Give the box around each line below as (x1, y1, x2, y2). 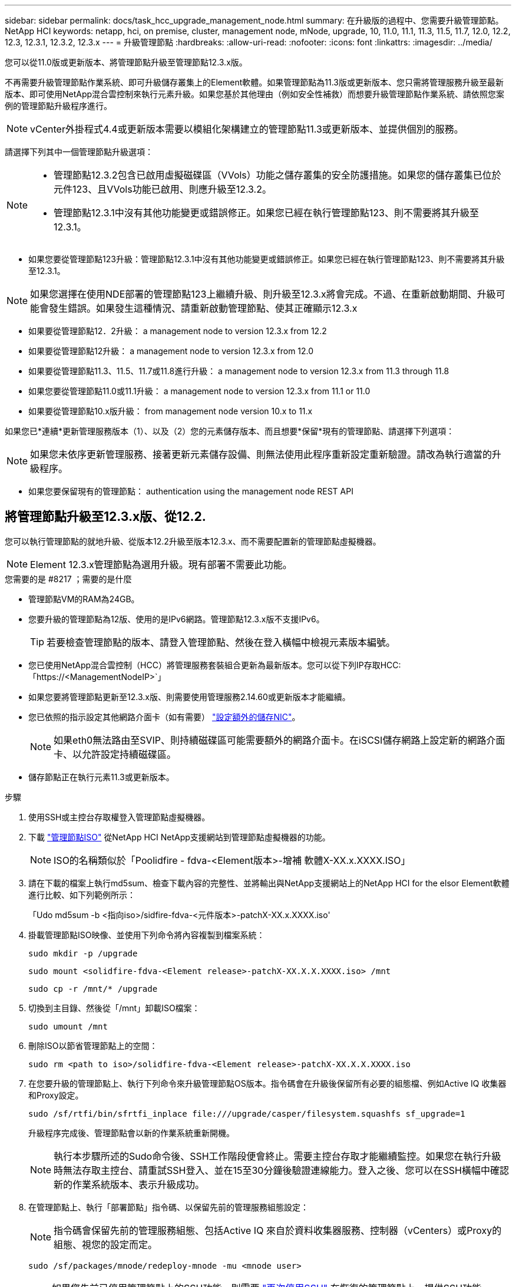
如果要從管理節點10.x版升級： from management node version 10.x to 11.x (28, 406, 313, 416)
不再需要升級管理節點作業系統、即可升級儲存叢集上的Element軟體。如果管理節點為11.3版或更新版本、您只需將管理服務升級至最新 (5, 77, 504, 87)
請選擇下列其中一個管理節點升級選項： (5, 147, 153, 157)
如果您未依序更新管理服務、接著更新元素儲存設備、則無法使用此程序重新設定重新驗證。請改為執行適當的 (30, 448, 492, 460)
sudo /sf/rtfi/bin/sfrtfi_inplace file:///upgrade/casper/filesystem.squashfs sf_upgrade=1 (28, 1108, 465, 1118)
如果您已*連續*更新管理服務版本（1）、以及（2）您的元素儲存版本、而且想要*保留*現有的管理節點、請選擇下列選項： (5, 426, 455, 436)
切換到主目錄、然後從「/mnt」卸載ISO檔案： (28, 1002, 200, 1013)
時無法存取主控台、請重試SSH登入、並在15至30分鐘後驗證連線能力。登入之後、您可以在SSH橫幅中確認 (54, 1164, 509, 1176)
